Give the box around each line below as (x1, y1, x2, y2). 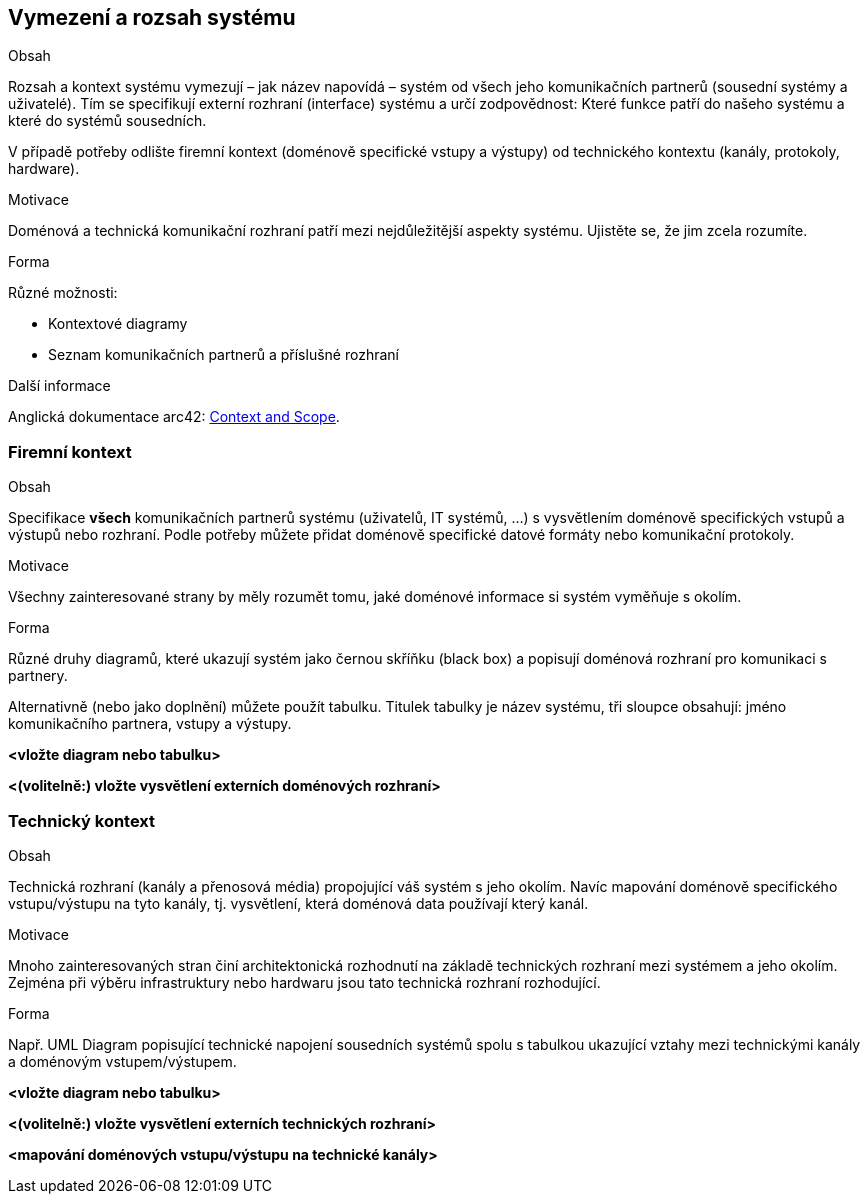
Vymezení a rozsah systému (8, 5, 296, 30)
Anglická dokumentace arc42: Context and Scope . (8, 408, 340, 426)
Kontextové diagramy (48, 315, 188, 333)
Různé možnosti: (8, 284, 118, 302)
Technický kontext (8, 810, 156, 831)
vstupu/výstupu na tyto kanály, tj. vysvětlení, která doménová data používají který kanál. (8, 894, 589, 912)
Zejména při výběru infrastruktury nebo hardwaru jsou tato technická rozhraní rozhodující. (8, 973, 601, 991)
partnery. (8, 667, 68, 685)
